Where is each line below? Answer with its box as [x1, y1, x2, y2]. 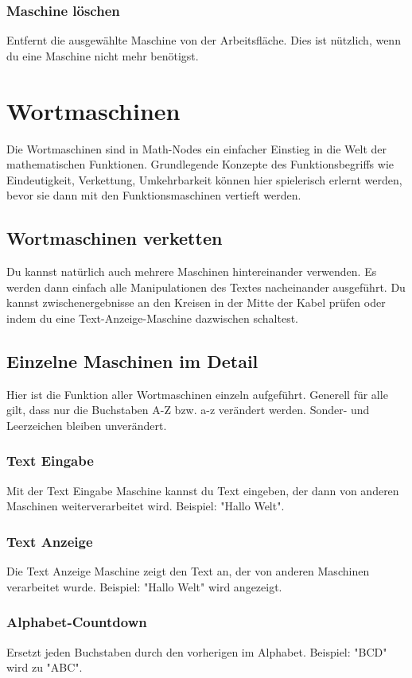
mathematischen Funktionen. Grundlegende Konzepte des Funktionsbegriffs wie [6, 156, 395, 172]
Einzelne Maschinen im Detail [6, 348, 258, 373]
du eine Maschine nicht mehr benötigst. [6, 47, 199, 64]
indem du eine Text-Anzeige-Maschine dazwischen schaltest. [6, 309, 298, 326]
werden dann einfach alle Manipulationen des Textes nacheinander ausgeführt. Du [6, 278, 406, 295]
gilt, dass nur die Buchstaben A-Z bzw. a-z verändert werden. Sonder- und [6, 401, 370, 418]
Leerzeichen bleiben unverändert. [6, 416, 167, 433]
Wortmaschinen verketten [6, 226, 223, 250]
